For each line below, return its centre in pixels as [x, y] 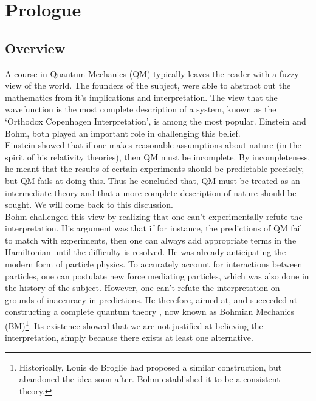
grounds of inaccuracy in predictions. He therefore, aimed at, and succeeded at [151, 299]
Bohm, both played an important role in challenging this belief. [123, 133]
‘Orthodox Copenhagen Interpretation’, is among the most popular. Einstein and [156, 121]
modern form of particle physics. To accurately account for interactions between [154, 264]
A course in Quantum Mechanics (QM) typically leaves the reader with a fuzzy [152, 73]
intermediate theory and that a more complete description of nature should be [151, 192]
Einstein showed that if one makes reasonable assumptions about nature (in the [153, 145]
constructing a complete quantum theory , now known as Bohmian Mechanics [150, 311]
